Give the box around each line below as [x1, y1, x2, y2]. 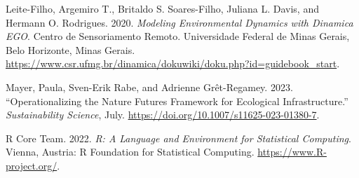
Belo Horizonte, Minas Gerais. [6, 42, 135, 57]
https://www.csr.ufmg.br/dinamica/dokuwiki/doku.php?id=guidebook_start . [6, 56, 340, 71]
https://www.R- [257, 144, 327, 159]
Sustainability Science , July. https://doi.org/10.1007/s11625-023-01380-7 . [6, 107, 320, 122]
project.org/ [6, 158, 57, 172]
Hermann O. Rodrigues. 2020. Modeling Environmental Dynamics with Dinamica [6, 15, 353, 29]
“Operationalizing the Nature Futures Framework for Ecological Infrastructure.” [6, 93, 348, 108]
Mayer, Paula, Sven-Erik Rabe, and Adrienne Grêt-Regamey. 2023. [6, 79, 293, 94]
